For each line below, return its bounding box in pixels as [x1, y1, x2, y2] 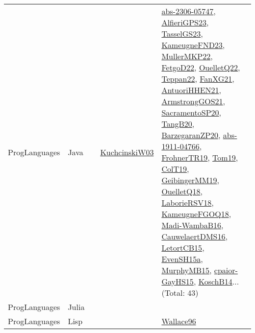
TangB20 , [161, 118, 195, 129]
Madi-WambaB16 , [161, 219, 224, 231]
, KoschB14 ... [193, 276, 239, 287]
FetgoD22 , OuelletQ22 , [161, 62, 240, 73]
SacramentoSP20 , [161, 107, 222, 118]
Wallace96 [161, 315, 196, 327]
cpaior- [214, 264, 238, 276]
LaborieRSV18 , [161, 197, 214, 208]
